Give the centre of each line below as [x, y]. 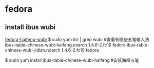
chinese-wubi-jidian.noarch [33, 50]
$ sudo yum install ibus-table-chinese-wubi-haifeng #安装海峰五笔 [72, 60]
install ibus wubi [30, 27]
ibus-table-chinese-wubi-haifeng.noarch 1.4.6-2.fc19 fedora [65, 45]
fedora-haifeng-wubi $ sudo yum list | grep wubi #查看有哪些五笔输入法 [77, 39]
